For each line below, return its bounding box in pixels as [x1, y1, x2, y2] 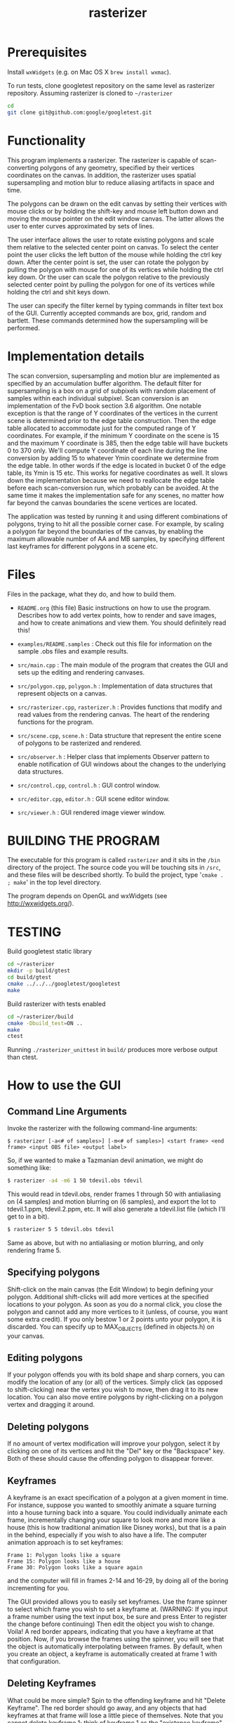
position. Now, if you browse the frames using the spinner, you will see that [7, 1635, 224, 1644]
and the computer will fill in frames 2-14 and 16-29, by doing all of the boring [7, 1576, 229, 1585]
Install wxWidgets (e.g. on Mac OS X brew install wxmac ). [7, 67, 171, 76]
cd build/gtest [7, 974, 52, 981]
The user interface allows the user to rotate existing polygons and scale [7, 235, 215, 244]
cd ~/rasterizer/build [7, 1013, 74, 1020]
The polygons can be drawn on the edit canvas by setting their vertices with [7, 199, 227, 208]
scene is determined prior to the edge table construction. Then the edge [7, 416, 216, 424]
